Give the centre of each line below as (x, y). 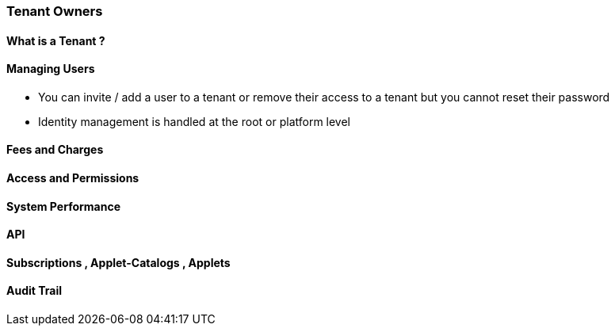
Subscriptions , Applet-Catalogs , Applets (118, 262)
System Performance (63, 206)
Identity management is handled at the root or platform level (195, 121)
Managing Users (51, 69)
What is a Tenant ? (56, 40)
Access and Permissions (73, 178)
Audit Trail (34, 291)
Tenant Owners (55, 11)
